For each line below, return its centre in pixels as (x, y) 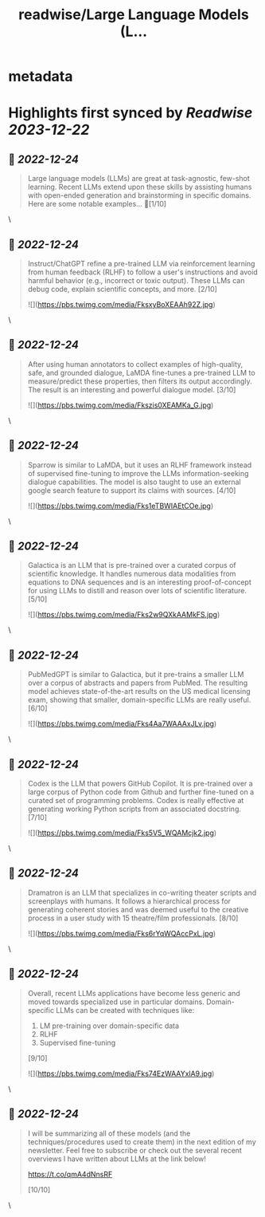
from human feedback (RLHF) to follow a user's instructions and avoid (143, 272)
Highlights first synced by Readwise (131, 113)
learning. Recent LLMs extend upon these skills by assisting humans (140, 187)
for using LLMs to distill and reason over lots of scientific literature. (137, 591)
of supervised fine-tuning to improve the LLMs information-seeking (138, 473)
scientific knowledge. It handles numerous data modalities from (132, 574)
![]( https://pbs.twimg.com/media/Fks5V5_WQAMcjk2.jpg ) (122, 833)
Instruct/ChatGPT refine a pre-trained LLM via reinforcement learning (141, 264)
